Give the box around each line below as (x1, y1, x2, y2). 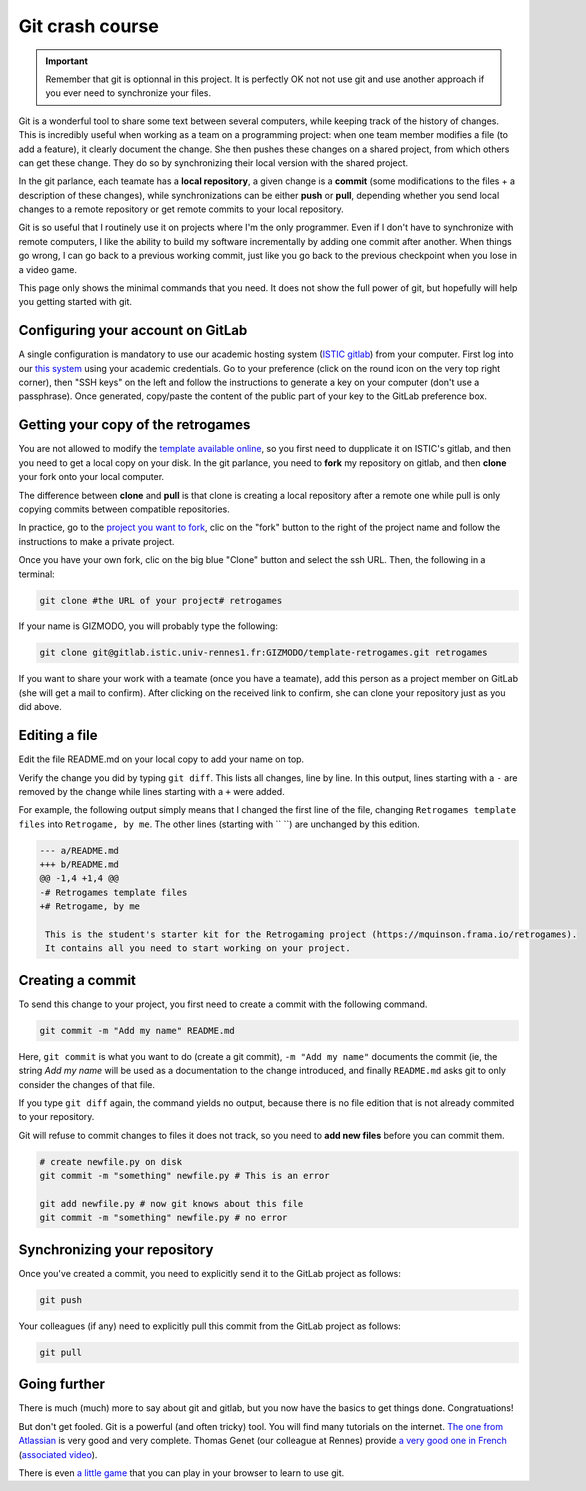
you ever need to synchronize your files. (45, 87, 212, 99)
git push (39, 1294, 83, 1305)
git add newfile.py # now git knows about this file (39, 1198, 304, 1209)
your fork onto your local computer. (18, 471, 165, 483)
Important (45, 55, 89, 67)
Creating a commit (18, 971, 137, 989)
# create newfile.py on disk (39, 1156, 183, 1167)
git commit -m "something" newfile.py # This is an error (39, 1170, 330, 1182)
